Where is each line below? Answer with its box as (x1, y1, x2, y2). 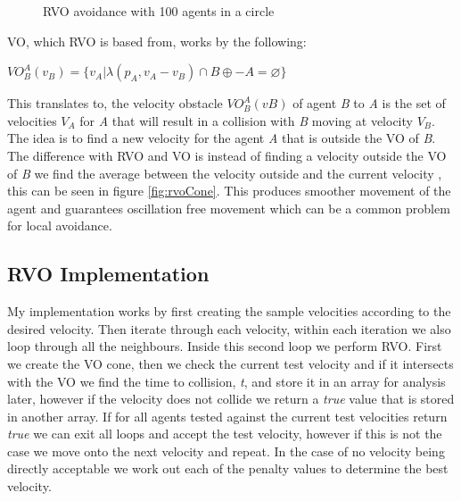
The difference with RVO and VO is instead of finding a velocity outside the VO (7, 146, 447, 164)
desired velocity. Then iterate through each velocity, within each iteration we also (7, 319, 451, 338)
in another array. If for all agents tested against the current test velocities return (7, 406, 448, 425)
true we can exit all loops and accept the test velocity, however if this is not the (7, 424, 442, 443)
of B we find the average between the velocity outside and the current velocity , (7, 163, 442, 182)
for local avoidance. (7, 216, 112, 235)
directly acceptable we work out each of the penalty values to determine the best (7, 459, 449, 478)
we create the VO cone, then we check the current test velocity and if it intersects (7, 354, 454, 372)
